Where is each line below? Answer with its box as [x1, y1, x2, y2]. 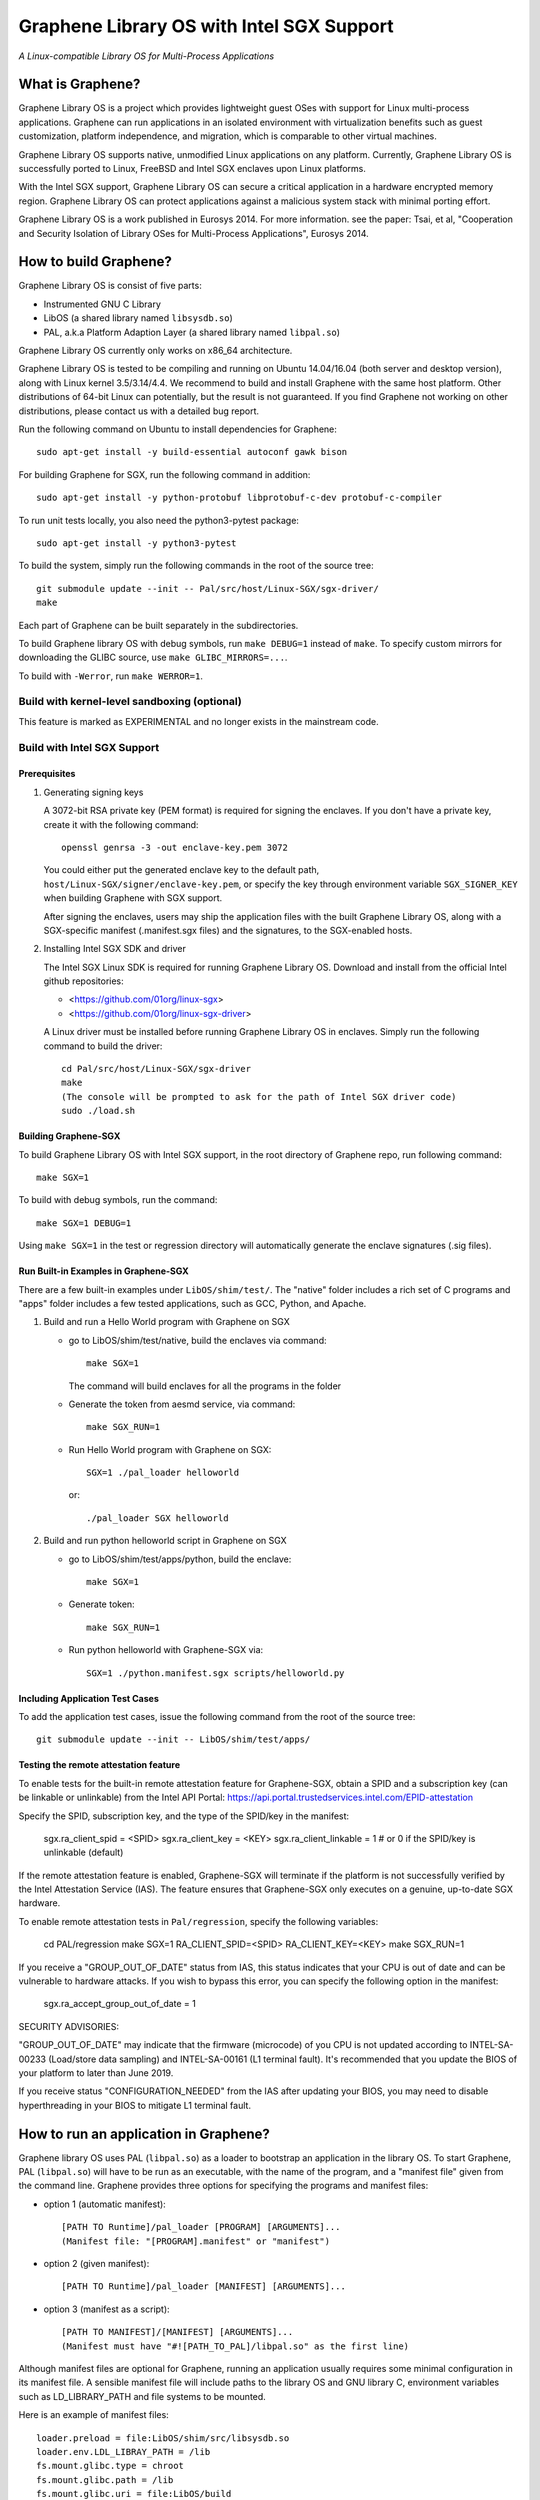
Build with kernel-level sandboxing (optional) [18, 695, 242, 709]
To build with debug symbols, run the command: [18, 1194, 218, 1206]
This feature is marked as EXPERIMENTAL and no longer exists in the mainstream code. [18, 715, 379, 727]
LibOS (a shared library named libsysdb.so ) [43, 312, 234, 324]
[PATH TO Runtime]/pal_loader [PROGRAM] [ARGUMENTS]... [61, 2221, 341, 2233]
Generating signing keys [43, 786, 144, 798]
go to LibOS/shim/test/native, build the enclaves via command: [68, 1334, 327, 1346]
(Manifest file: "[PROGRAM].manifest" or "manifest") [61, 2235, 330, 2247]
